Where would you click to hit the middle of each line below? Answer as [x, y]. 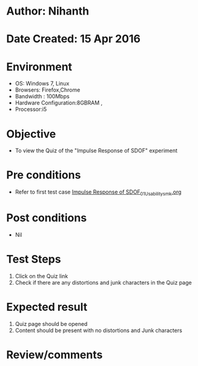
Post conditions [47, 218]
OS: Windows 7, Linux [42, 84]
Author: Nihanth [48, 11]
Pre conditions [44, 175]
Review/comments [54, 355]
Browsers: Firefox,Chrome [48, 90]
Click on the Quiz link [41, 276]
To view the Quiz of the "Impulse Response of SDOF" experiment [96, 151]
